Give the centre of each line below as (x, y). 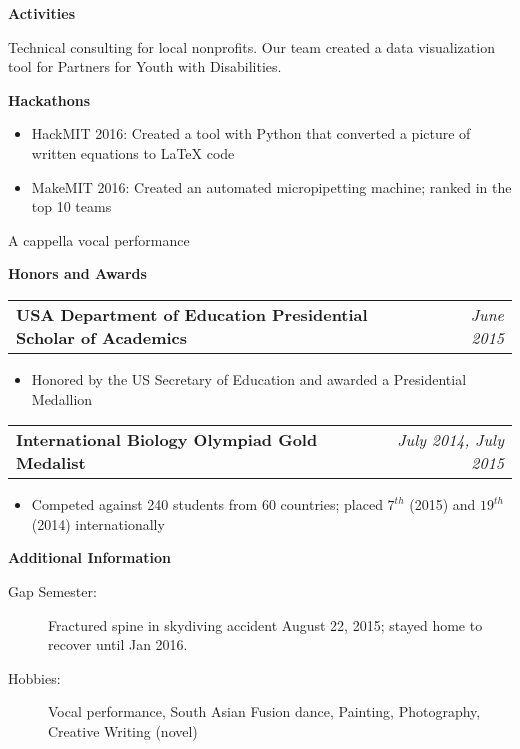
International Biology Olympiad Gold (167, 440)
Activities (42, 13)
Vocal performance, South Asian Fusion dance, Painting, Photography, (264, 711)
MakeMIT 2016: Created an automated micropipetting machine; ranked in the (271, 186)
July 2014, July (450, 440)
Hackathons (49, 99)
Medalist (51, 463)
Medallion (62, 398)
